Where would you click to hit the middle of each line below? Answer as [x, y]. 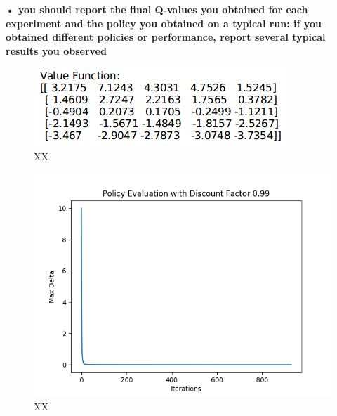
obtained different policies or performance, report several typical [166, 37]
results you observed [56, 50]
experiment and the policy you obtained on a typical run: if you [164, 23]
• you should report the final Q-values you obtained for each [157, 9]
